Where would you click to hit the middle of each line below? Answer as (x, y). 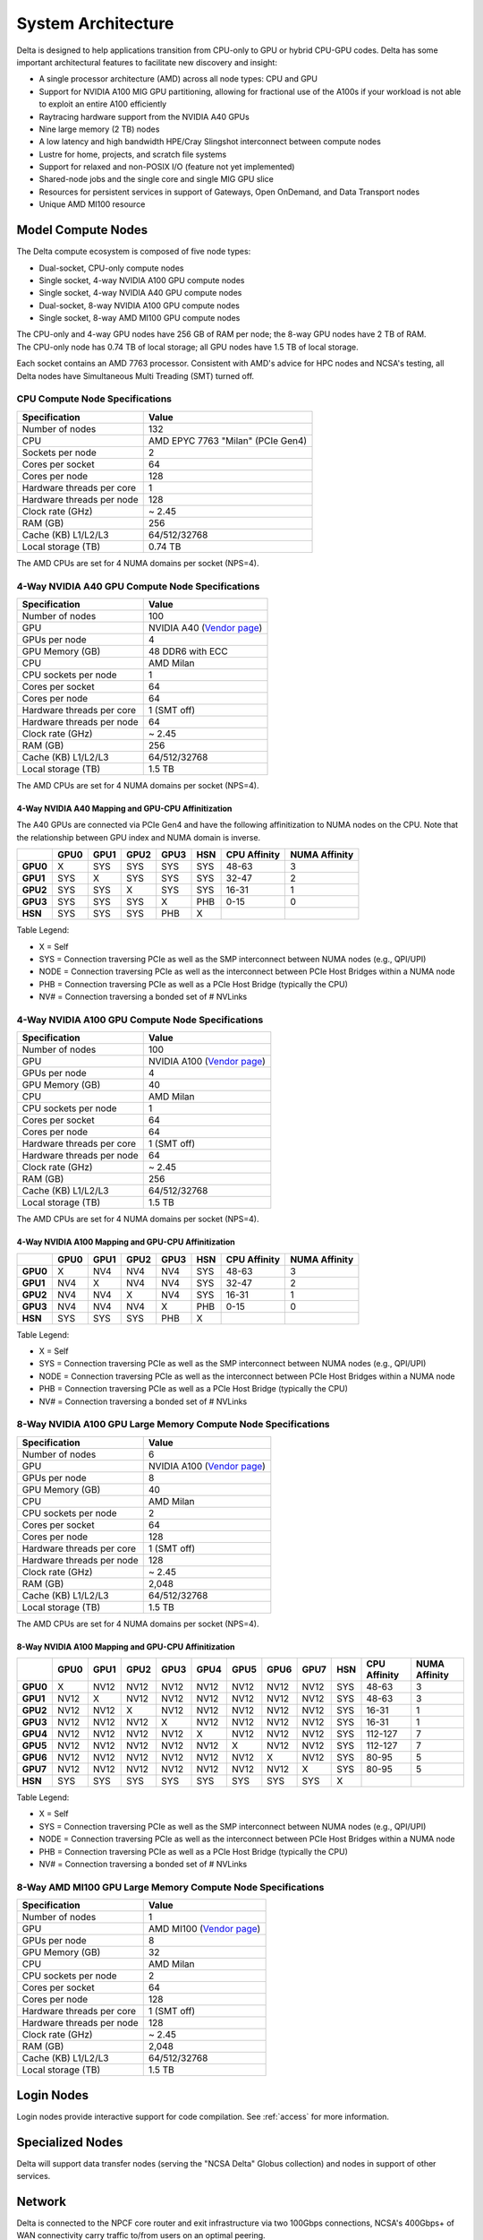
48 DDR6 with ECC (188, 651)
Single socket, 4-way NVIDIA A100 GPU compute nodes (142, 280)
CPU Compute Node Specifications (94, 399)
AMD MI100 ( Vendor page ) (204, 1929)
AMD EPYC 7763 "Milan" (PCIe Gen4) (228, 441)
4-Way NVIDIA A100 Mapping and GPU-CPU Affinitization (126, 1242)
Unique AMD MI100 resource (92, 204)
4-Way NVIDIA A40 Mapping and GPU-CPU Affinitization (124, 808)
